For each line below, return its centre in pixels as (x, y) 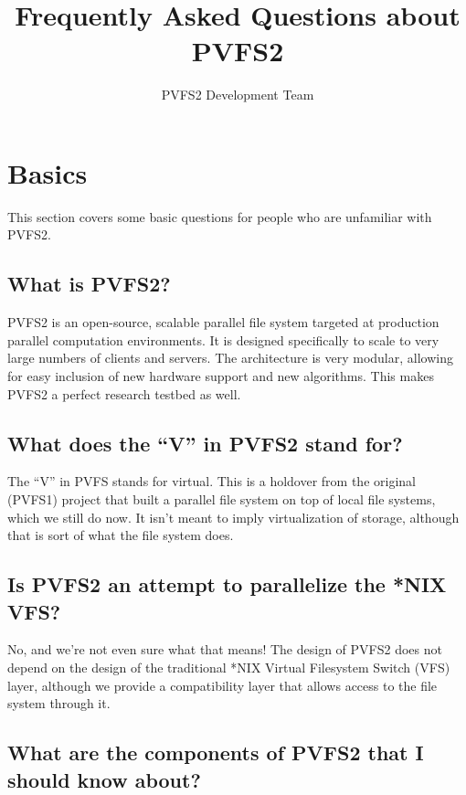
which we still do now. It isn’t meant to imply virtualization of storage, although (233, 517)
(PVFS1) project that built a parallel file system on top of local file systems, (222, 499)
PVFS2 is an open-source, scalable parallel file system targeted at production (223, 322)
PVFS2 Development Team (238, 95)
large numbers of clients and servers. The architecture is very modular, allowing (230, 358)
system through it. (59, 703)
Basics (48, 172)
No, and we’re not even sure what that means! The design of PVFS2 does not (225, 649)
